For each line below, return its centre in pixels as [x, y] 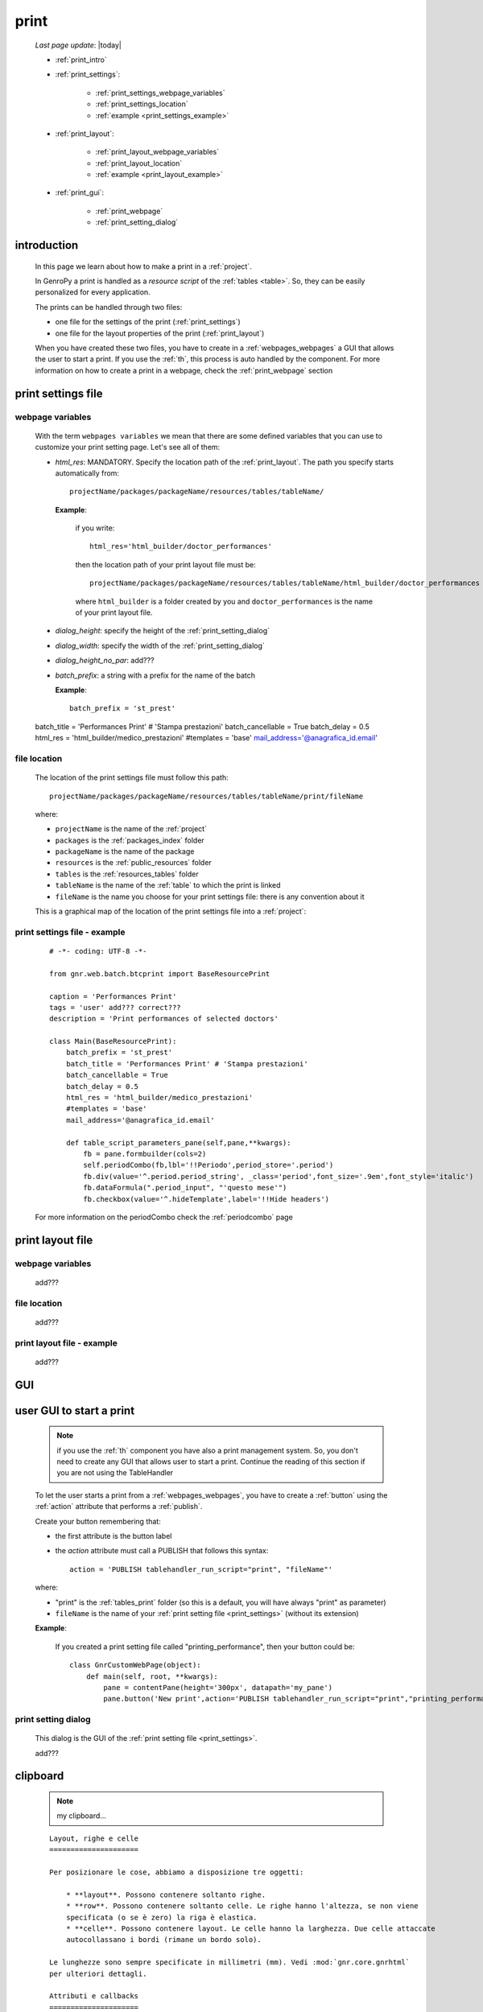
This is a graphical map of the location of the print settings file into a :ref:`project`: [171, 911]
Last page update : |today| [78, 45]
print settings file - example [70, 932]
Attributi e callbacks [94, 1996]
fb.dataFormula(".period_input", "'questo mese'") [185, 1188]
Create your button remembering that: [98, 1521]
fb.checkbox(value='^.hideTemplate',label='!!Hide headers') [206, 1199]
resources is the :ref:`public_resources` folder [134, 863]
